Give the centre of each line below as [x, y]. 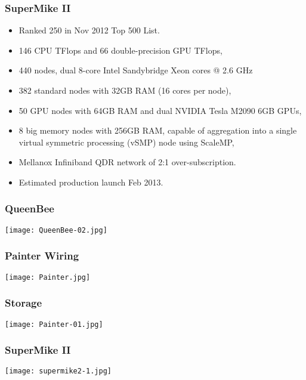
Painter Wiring [42, 256]
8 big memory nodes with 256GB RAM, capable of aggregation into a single [158, 130]
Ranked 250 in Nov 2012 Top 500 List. [89, 30]
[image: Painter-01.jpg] [54, 324]
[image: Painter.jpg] [48, 277]
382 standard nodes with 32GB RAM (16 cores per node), [125, 90]
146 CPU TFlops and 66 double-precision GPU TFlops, [120, 50]
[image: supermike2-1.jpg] [58, 371]
